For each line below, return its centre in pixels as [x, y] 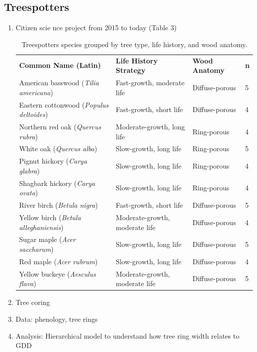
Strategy [131, 70]
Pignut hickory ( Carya [53, 161]
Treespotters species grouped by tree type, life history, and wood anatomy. [134, 44]
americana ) [36, 92]
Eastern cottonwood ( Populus [64, 104]
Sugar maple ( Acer [47, 239]
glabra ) [29, 170]
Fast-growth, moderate [150, 83]
